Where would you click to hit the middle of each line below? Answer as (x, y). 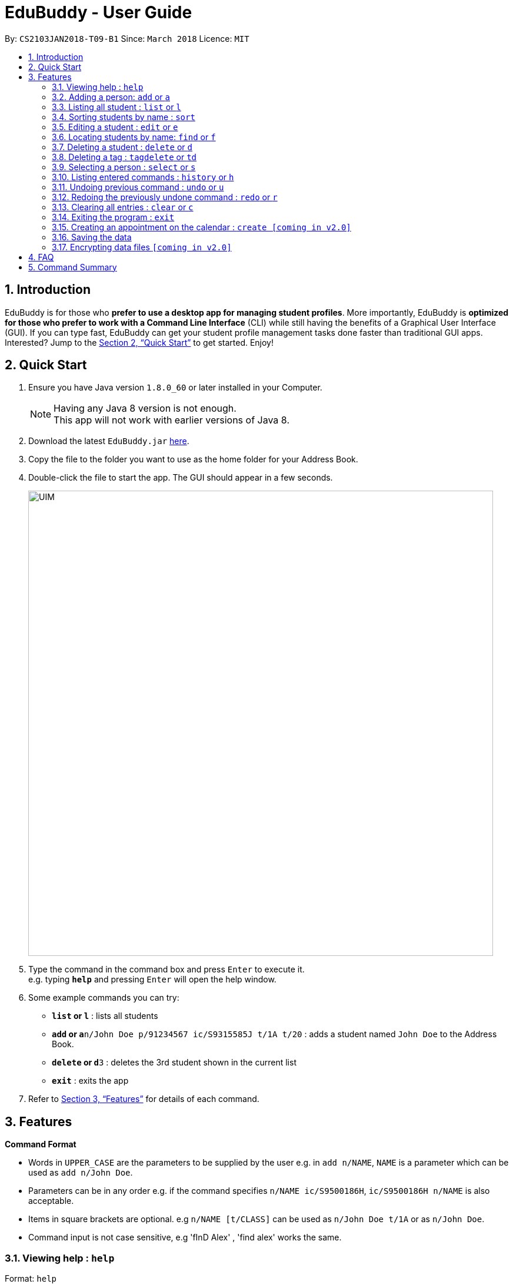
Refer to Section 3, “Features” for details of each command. (144, 1099)
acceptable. (51, 1201)
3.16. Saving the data (92, 237)
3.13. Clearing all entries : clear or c (123, 207)
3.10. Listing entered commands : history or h (143, 177)
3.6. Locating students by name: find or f (134, 137)
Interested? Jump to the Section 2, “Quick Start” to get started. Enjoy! (139, 342)
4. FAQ (41, 257)
